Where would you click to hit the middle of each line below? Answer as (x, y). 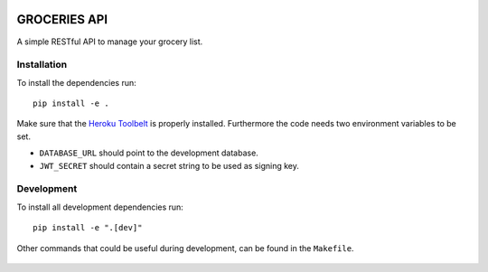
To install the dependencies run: (76, 82)
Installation (42, 65)
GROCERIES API (62, 19)
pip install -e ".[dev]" (88, 228)
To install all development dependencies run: (100, 207)
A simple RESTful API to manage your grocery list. (110, 42)
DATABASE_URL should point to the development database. (149, 153)
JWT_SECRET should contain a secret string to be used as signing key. (169, 165)
